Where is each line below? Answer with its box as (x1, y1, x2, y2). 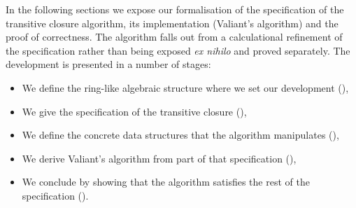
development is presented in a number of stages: (6, 57, 211, 71)
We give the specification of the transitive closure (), (22, 104, 247, 118)
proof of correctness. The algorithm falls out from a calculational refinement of (6, 29, 343, 44)
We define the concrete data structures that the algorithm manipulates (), (22, 127, 339, 142)
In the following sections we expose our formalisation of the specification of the (6, 2, 344, 16)
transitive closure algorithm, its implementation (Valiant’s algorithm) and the (6, 15, 339, 30)
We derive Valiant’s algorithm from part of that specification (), (22, 151, 297, 165)
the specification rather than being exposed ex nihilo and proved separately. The (6, 43, 350, 57)
